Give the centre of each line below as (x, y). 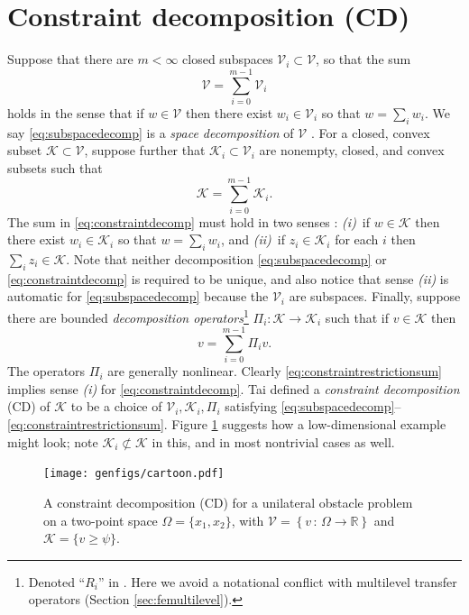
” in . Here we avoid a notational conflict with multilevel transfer (278, 581)
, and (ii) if (253, 239)
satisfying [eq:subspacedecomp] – (313, 406)
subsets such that (55, 167)
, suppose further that (145, 150)
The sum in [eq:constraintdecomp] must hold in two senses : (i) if (189, 221)
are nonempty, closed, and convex (352, 150)
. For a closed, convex (370, 132)
